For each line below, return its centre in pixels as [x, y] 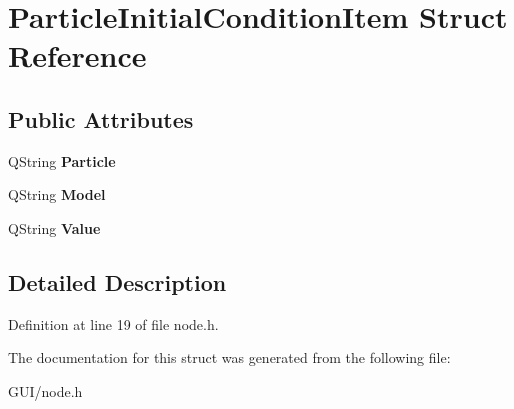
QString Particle [62, 160]
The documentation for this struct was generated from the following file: [229, 357]
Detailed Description [117, 281]
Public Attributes [101, 118]
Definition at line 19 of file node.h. [113, 323]
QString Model [57, 194]
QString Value [54, 227]
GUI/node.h [45, 390]
